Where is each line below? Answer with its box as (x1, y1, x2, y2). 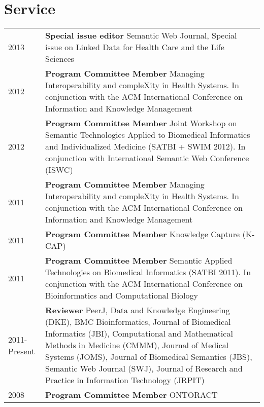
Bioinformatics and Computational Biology (45, 289, 198, 302)
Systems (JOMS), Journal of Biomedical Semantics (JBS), (45, 351, 252, 363)
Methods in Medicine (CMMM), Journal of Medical (45, 339, 229, 351)
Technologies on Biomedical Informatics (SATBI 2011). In (45, 266, 251, 278)
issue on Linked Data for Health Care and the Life (45, 41, 224, 53)
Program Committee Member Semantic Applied (45, 254, 233, 267)
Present (8, 345, 35, 357)
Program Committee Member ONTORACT (45, 389, 218, 401)
